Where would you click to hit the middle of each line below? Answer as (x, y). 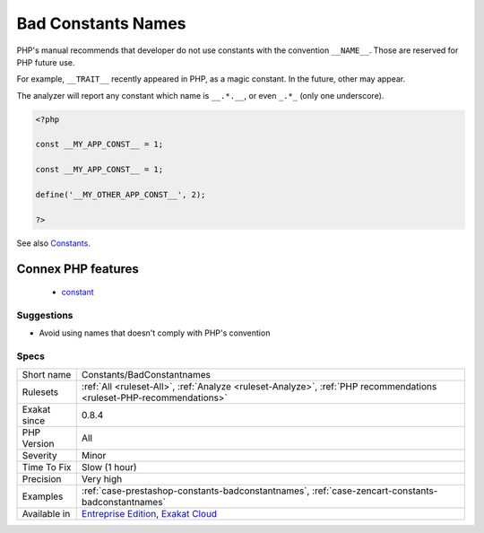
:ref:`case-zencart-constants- (375, 491)
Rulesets (40, 392)
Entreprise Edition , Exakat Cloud (149, 513)
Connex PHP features (78, 269)
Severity (39, 455)
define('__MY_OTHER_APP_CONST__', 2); (121, 195)
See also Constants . (54, 243)
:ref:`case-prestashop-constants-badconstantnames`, (195, 491)
